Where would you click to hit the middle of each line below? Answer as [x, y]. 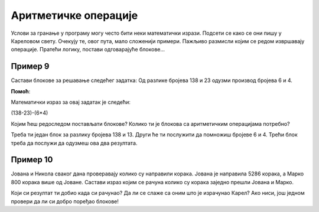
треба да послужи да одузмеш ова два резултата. [74, 143]
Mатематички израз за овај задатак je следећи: [71, 102]
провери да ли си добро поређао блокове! [65, 201]
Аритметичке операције [74, 15]
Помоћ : [21, 91]
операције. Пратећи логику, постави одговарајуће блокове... [88, 50]
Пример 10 [32, 160]
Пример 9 [30, 66]
